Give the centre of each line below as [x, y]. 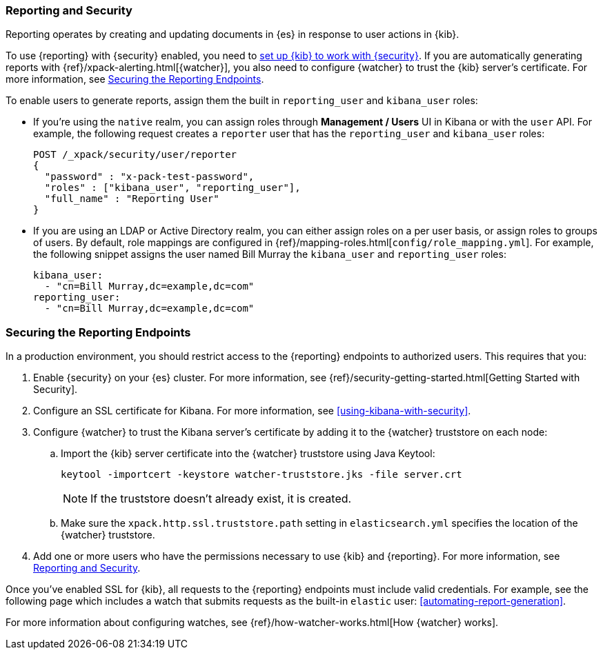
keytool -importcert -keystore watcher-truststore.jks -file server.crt [261, 475]
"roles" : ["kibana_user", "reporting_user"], [172, 188]
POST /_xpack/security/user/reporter [135, 155]
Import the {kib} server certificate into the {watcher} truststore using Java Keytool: [248, 454]
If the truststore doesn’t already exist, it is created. [221, 499]
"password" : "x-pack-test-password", [149, 177]
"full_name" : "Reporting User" [132, 199]
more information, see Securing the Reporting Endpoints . [135, 79]
